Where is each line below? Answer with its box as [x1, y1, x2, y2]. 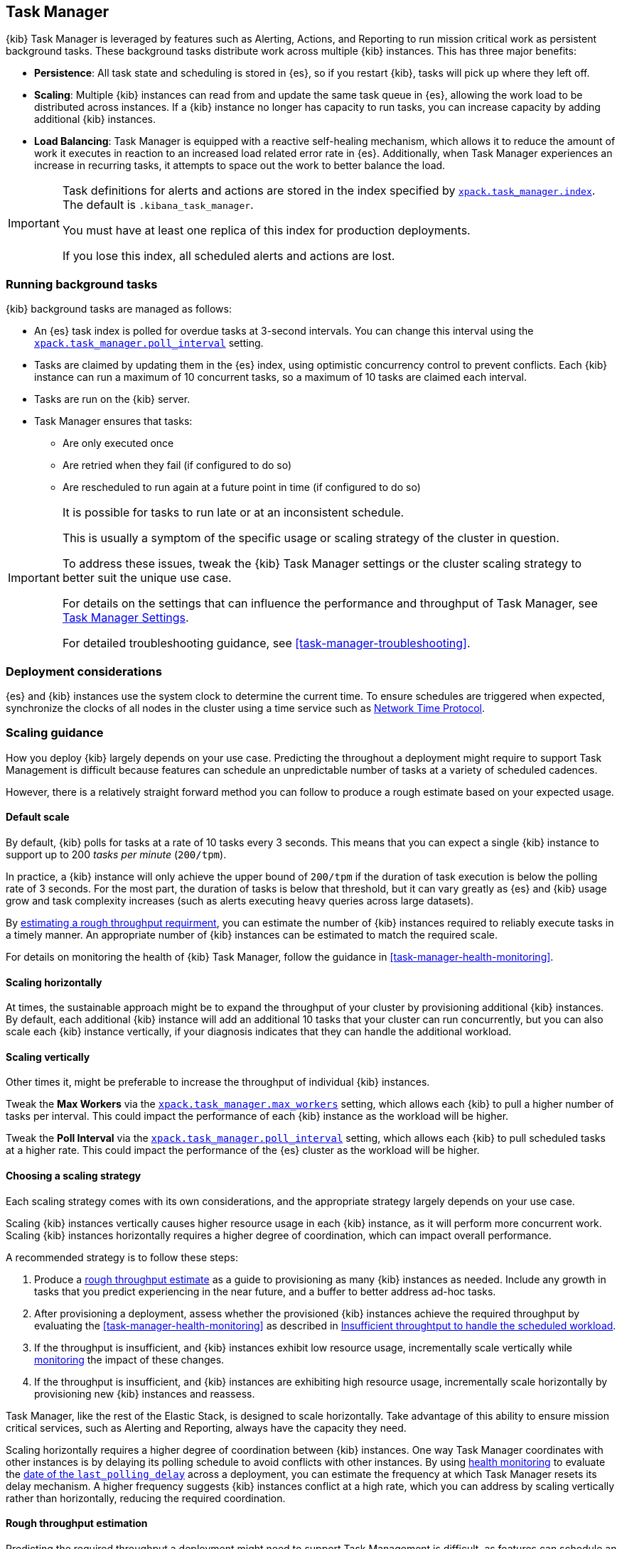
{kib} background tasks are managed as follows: [6, 303, 232, 315]
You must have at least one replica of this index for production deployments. [62, 223, 471, 238]
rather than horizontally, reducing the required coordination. [6, 1491, 286, 1504]
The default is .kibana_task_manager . [62, 198, 254, 212]
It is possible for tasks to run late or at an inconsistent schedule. [62, 505, 404, 520]
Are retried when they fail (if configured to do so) [63, 459, 292, 472]
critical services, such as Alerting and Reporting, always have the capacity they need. [6, 1421, 407, 1434]
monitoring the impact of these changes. [34, 1353, 225, 1366]
